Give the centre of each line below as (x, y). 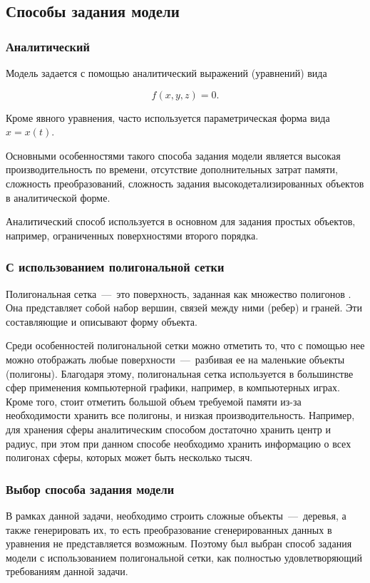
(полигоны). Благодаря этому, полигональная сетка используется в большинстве (180, 373)
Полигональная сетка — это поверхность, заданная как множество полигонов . (179, 293)
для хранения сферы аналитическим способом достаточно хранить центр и (168, 429)
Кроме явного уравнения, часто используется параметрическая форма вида (168, 117)
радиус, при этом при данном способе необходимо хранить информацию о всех (179, 443)
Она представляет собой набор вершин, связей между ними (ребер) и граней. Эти (184, 308)
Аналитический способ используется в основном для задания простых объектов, (181, 221)
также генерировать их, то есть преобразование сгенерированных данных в (169, 529)
